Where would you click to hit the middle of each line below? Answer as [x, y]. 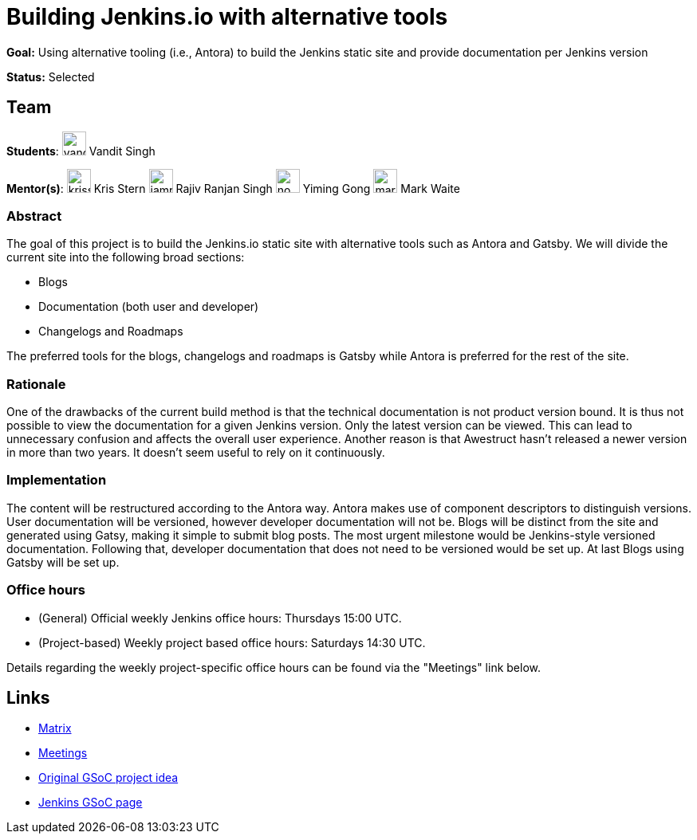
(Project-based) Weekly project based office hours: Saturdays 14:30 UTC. [232, 642]
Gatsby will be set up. [63, 562]
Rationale [36, 384]
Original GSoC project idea [108, 778]
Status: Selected [51, 77]
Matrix [55, 728]
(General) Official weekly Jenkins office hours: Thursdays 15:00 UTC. [220, 618]
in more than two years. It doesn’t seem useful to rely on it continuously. [196, 453]
